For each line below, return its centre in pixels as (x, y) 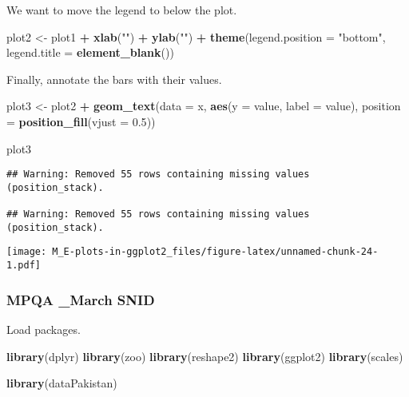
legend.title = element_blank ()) (90, 52)
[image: (27, 252)
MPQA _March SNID (81, 299)
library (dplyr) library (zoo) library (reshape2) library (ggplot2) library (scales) (205, 356)
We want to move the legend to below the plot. (122, 10)
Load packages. (44, 329)
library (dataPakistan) (62, 383)
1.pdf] (24, 266)
